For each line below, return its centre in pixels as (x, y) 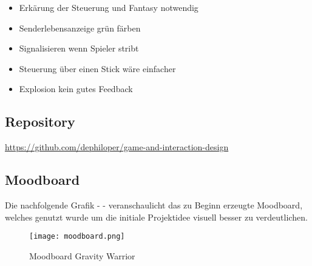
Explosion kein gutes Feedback (76, 89)
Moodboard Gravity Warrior (82, 255)
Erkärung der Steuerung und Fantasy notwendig (109, 7)
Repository (40, 121)
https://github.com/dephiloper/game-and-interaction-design (117, 147)
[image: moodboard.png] (77, 237)
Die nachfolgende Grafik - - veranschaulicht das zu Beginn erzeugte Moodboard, (154, 204)
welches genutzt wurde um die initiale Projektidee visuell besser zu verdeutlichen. (156, 217)
